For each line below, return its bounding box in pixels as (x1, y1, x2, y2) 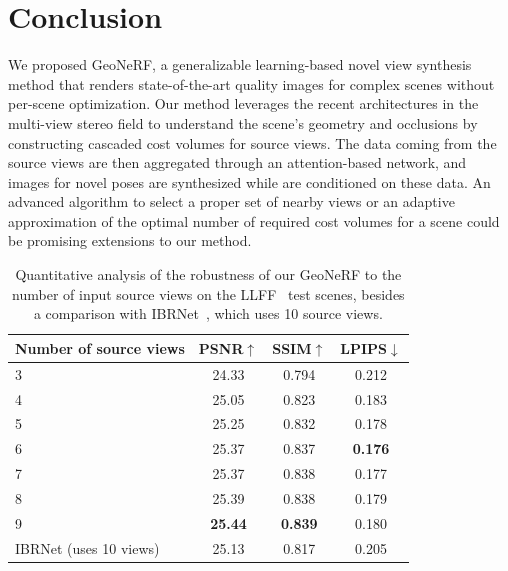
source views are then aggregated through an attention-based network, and (8, 152, 467, 173)
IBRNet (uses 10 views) (15, 537, 160, 558)
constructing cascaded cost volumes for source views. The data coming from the (8, 132, 497, 153)
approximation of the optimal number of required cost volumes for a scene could (8, 210, 500, 231)
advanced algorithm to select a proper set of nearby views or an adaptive (8, 191, 455, 212)
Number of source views (15, 337, 185, 358)
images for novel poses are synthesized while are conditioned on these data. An (8, 171, 491, 192)
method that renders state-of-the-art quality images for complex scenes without (8, 73, 495, 94)
